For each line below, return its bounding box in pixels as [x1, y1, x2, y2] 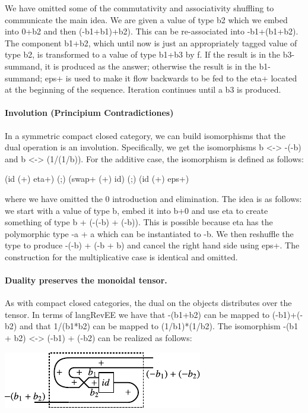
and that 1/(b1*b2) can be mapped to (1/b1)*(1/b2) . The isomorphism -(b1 [19, 320, 299, 332]
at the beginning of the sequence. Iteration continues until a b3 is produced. [5, 83, 281, 96]
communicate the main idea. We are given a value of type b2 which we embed [5, 13, 288, 26]
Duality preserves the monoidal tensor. [5, 274, 167, 286]
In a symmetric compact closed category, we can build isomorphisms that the [5, 129, 285, 141]
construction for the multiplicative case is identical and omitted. [5, 250, 238, 263]
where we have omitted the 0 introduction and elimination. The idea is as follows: [5, 192, 302, 204]
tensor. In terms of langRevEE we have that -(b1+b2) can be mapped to [5, 308, 270, 320]
